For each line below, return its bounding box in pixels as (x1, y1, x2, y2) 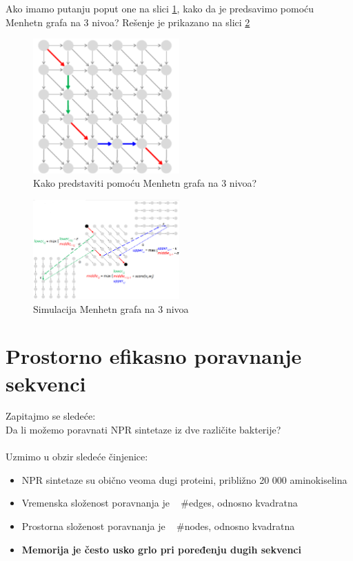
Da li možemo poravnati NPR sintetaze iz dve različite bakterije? (6, 422, 281, 437)
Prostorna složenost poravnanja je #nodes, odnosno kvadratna (21, 519, 295, 533)
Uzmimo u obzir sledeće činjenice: (6, 449, 148, 464)
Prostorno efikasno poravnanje (6, 342, 302, 370)
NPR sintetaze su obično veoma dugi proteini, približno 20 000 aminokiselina (21, 472, 347, 487)
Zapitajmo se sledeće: (6, 409, 96, 423)
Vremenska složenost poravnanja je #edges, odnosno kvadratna (21, 496, 298, 510)
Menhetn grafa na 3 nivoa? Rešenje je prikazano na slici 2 (6, 14, 250, 29)
